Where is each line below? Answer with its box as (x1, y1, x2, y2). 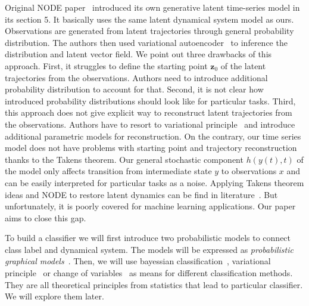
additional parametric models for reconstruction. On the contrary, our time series (5, 129, 301, 142)
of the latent (220, 59, 266, 72)
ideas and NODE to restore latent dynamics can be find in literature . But (5, 188, 278, 200)
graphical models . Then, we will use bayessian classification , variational (5, 255, 271, 267)
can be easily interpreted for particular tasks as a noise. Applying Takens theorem (5, 176, 304, 188)
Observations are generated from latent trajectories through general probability (5, 24, 294, 37)
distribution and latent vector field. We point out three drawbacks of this (5, 48, 272, 60)
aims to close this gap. (5, 211, 86, 224)
